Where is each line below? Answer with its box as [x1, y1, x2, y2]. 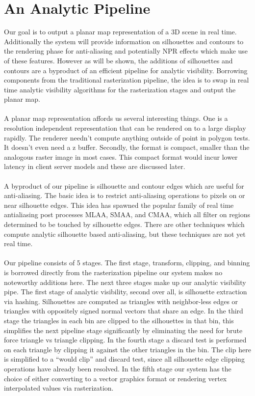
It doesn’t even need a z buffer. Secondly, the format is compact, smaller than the [4, 142, 250, 152]
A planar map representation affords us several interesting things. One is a [4, 113, 228, 123]
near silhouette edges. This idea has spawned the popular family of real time [4, 199, 234, 210]
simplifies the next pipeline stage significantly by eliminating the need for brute [4, 325, 243, 335]
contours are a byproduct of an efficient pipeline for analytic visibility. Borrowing [4, 65, 248, 75]
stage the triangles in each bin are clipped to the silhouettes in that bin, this [4, 315, 234, 325]
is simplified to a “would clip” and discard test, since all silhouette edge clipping [4, 354, 245, 364]
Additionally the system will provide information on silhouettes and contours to [4, 36, 244, 46]
